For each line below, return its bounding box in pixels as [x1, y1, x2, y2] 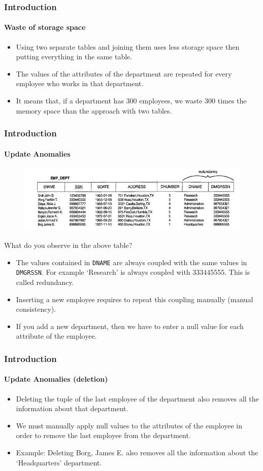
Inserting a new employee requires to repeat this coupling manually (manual [16, 294, 253, 304]
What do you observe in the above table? [4, 240, 133, 250]
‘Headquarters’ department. [16, 457, 102, 467]
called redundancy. [16, 276, 74, 287]
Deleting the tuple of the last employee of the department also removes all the [16, 393, 259, 404]
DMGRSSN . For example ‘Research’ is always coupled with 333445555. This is [16, 267, 250, 277]
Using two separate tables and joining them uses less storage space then [16, 41, 240, 52]
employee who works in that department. [16, 78, 144, 89]
